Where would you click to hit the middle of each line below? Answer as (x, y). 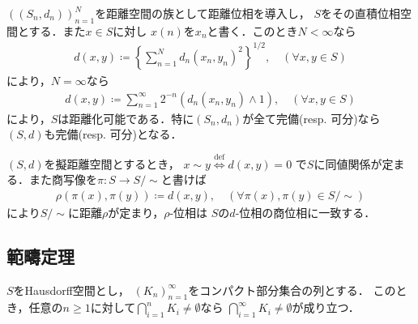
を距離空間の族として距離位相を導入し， (203, 13)
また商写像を (63, 179)
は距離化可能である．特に (126, 118)
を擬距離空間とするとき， (112, 163)
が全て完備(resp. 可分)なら (311, 118)
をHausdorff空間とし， (71, 290)
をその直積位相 (360, 13)
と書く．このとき (252, 30)
